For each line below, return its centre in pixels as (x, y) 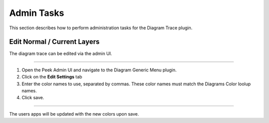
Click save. (33, 98)
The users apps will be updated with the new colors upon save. (74, 114)
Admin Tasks (37, 13)
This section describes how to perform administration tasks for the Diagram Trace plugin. (101, 28)
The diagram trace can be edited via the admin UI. (61, 54)
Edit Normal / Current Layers (54, 42)
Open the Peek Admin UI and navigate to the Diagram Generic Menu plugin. (99, 70)
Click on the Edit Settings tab (52, 77)
